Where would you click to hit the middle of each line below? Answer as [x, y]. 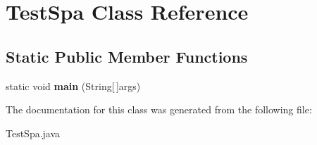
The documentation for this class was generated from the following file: [159, 109]
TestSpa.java [33, 133]
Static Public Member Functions [127, 56]
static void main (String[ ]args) [73, 86]
